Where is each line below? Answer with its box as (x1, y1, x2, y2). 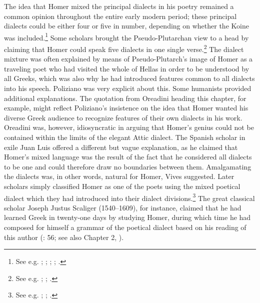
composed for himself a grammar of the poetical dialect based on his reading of (4, 222, 246, 232)
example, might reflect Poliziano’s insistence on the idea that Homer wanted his (4, 102, 248, 113)
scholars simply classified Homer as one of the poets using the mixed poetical (4, 181, 240, 191)
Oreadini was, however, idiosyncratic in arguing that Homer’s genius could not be (4, 122, 254, 132)
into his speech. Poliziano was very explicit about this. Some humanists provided (4, 83, 251, 93)
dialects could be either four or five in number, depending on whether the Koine (4, 20, 249, 31)
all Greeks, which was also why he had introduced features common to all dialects (4, 73, 255, 83)
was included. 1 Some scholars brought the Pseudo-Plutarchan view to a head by (4, 30, 249, 42)
